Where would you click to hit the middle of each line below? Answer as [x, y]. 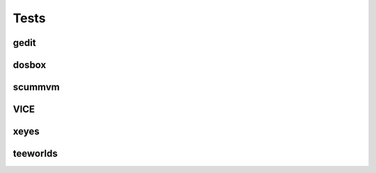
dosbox [30, 65]
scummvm [36, 87]
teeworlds [36, 154]
